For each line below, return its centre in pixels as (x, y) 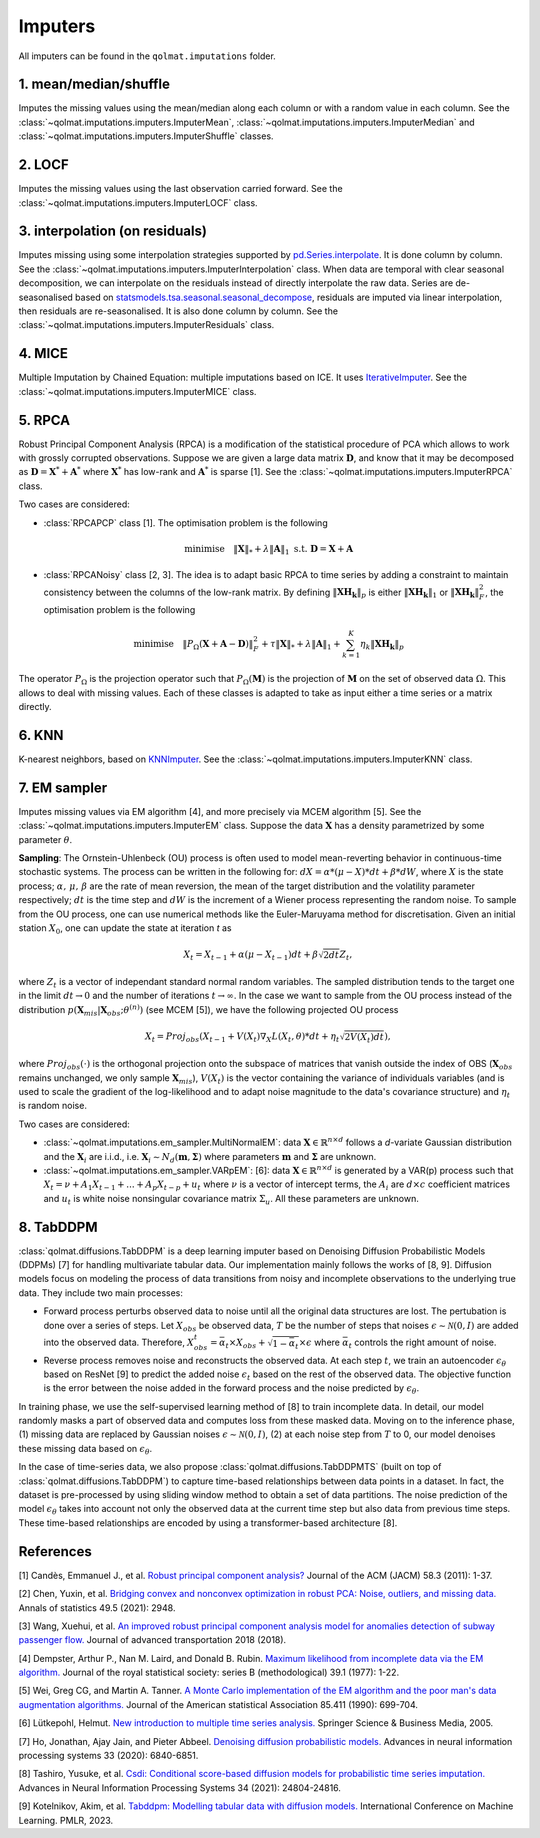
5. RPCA (44, 420)
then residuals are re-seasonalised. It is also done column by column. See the (178, 311)
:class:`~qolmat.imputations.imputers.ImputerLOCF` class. (138, 202)
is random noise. (52, 1106)
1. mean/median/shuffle (94, 84)
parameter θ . (45, 839)
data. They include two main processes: (101, 1292)
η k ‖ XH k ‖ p (382, 645)
